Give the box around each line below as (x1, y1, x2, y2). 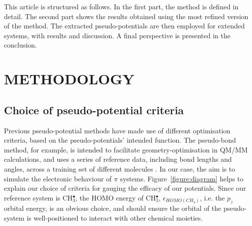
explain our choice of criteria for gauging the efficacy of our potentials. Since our (4, 183, 246, 193)
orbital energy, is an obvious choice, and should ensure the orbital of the (4, 203, 222, 213)
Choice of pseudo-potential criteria (4, 102, 184, 117)
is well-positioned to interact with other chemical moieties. (27, 212, 203, 223)
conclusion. (4, 40, 37, 50)
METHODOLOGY (4, 69, 135, 89)
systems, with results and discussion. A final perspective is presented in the (4, 30, 230, 40)
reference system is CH (4, 192, 73, 202)
